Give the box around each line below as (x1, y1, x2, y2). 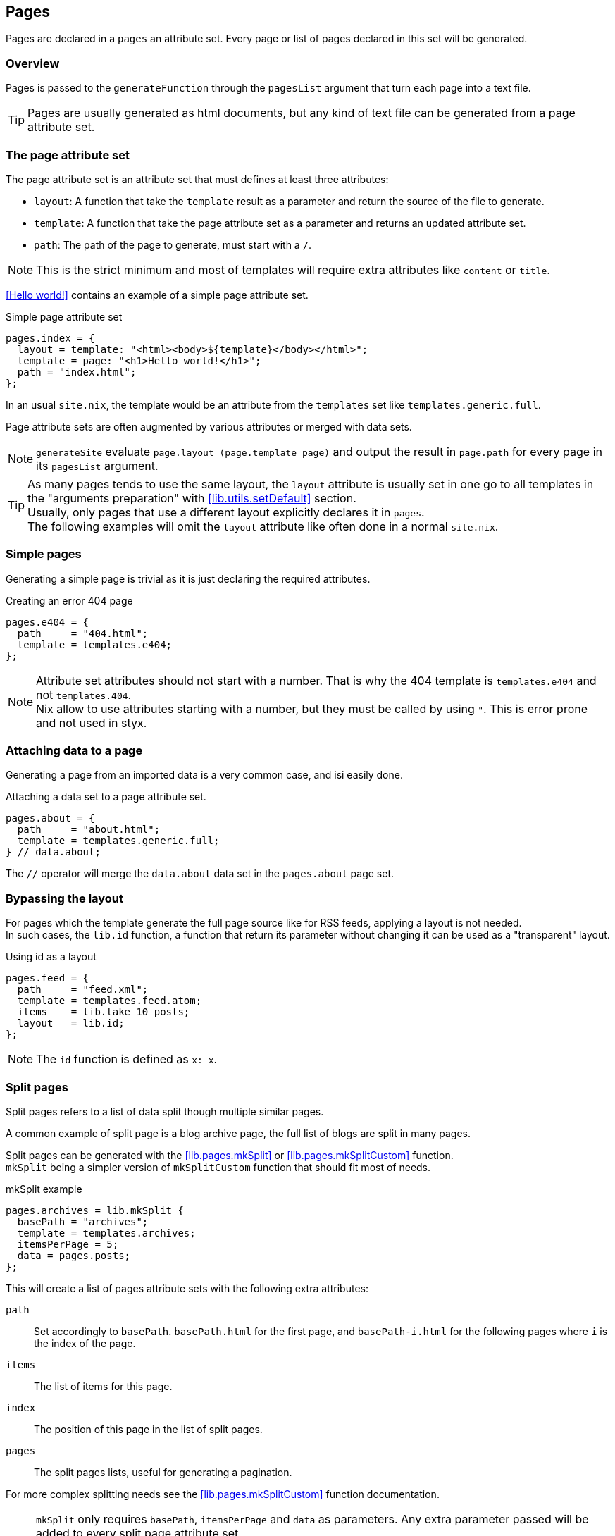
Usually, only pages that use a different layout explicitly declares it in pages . (27, 504, 425, 519)
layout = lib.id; (17, 1017, 125, 1029)
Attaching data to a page (6, 743, 143, 758)
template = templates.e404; (17, 638, 173, 650)
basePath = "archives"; (17, 1215, 149, 1227)
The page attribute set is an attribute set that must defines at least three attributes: (6, 173, 389, 185)
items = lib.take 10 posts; (17, 1006, 190, 1018)
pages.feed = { (6, 972, 89, 984)
